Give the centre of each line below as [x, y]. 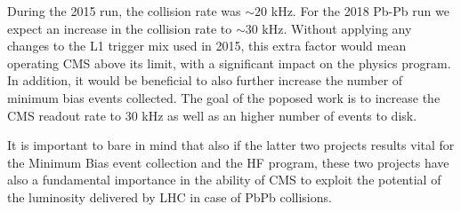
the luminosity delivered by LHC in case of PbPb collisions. [170, 196]
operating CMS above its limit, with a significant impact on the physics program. [229, 63]
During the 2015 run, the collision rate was [124, 11]
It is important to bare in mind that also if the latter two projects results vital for [231, 145]
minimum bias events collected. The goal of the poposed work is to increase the [224, 97]
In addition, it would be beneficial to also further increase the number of [205, 80]
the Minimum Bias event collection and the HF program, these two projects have [228, 162]
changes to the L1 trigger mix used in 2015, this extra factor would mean [207, 46]
